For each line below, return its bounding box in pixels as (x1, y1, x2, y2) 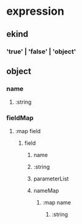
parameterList (33, 175, 69, 182)
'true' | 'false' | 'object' (6, 47, 76, 56)
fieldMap (6, 114, 34, 122)
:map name (42, 199, 72, 206)
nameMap (33, 187, 59, 195)
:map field (15, 128, 41, 135)
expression (6, 4, 64, 18)
